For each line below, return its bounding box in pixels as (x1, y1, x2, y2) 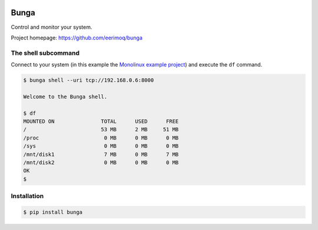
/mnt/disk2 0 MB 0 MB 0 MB (23, 159, 179, 166)
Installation (11, 192, 44, 200)
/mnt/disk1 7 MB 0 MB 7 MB (23, 151, 179, 158)
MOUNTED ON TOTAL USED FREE (23, 118, 179, 125)
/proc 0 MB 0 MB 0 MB (23, 134, 179, 141)
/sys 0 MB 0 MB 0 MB (23, 143, 179, 149)
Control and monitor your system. (11, 24, 92, 31)
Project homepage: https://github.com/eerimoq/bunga (11, 34, 143, 41)
